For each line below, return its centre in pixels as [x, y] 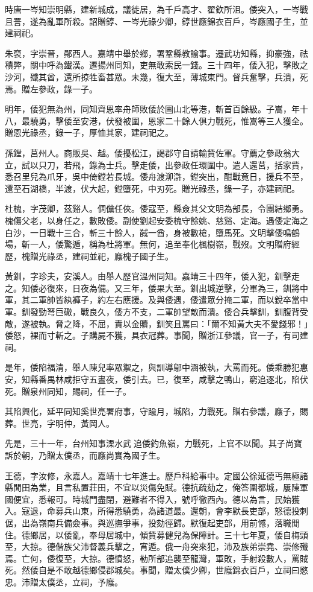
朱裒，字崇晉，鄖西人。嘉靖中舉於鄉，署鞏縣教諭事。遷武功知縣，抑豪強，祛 [156, 53]
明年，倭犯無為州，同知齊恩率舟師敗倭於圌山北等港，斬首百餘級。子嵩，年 [152, 109]
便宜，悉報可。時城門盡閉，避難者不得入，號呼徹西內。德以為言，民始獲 [156, 499]
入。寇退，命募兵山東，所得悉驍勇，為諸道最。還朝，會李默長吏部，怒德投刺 [156, 511]
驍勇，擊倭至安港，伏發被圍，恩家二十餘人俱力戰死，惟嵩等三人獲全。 [169, 120]
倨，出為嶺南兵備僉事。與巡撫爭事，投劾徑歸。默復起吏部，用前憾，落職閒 [152, 522]
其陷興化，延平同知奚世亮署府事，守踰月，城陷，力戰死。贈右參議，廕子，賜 [156, 411]
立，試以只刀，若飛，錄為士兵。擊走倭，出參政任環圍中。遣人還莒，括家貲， [156, 164]
